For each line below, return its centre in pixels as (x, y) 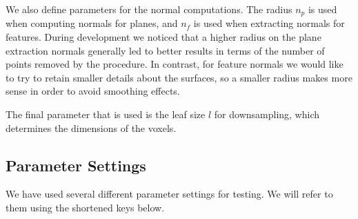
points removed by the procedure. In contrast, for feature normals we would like (175, 64)
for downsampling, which (267, 114)
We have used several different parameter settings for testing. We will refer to (169, 194)
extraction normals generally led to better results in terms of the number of (165, 50)
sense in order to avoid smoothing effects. (93, 91)
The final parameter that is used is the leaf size (106, 114)
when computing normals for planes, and (92, 23)
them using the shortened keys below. (85, 207)
